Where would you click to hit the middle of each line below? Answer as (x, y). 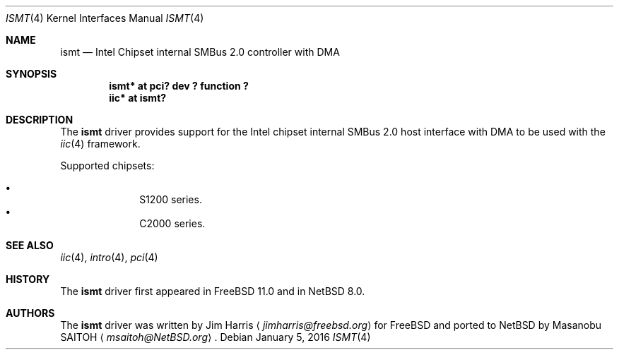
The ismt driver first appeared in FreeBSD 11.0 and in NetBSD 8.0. (213, 291)
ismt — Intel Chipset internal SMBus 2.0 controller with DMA (200, 52)
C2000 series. (172, 223)
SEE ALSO (30, 245)
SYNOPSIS (31, 74)
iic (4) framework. (100, 144)
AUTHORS (30, 313)
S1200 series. (171, 199)
